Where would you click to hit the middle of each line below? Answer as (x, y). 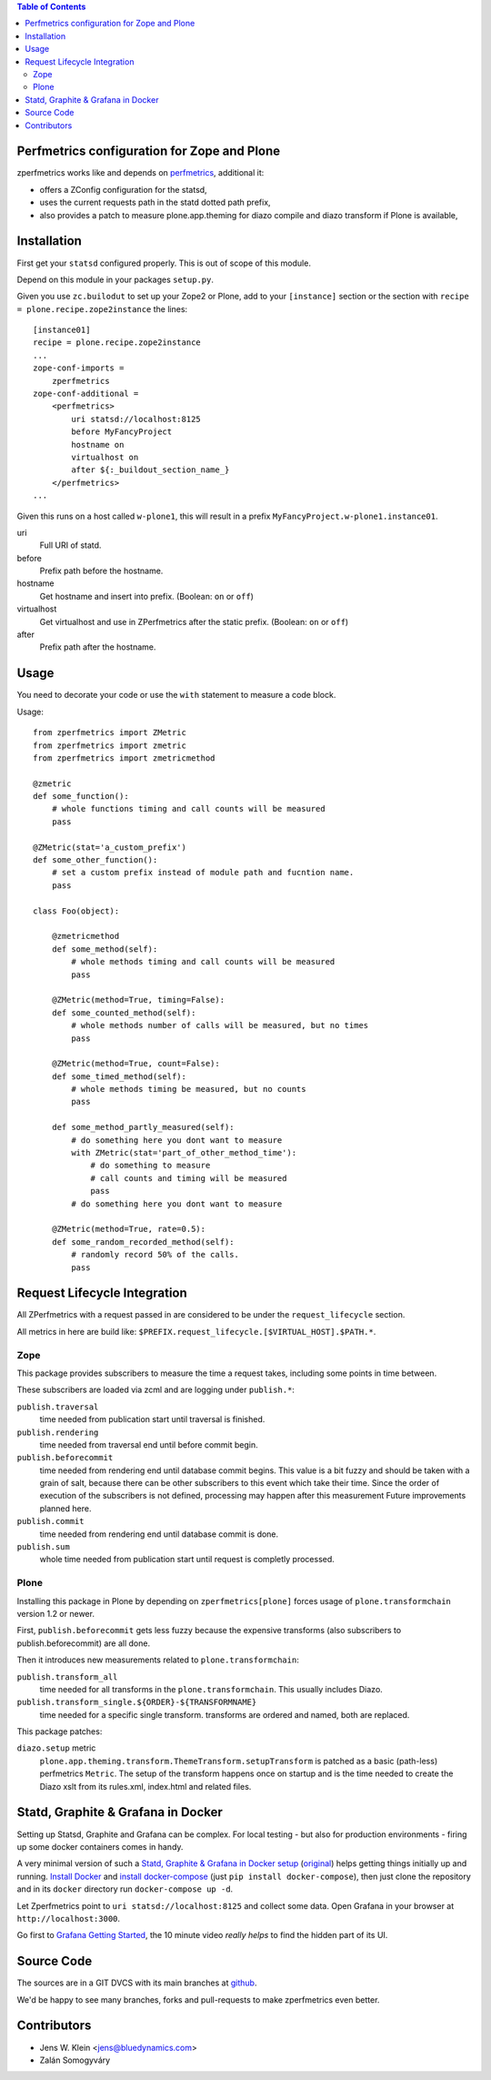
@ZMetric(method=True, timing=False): (138, 1000)
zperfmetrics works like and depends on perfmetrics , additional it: (140, 173)
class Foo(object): (76, 911)
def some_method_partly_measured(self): (143, 1127)
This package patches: (60, 1732)
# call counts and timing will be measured (189, 1178)
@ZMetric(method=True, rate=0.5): (129, 1229)
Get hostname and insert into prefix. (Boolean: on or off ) (147, 596)
